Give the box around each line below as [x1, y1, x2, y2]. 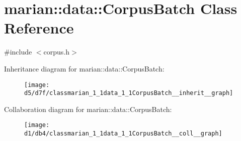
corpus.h [43, 46, 70, 57]
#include [4, 46, 32, 57]
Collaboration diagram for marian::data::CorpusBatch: [4, 103, 172, 114]
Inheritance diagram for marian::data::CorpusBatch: [4, 63, 165, 73]
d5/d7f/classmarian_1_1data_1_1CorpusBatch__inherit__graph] [24, 89, 233, 97]
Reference [4, 17, 74, 38]
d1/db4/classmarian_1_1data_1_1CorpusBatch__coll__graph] [24, 130, 222, 137]
